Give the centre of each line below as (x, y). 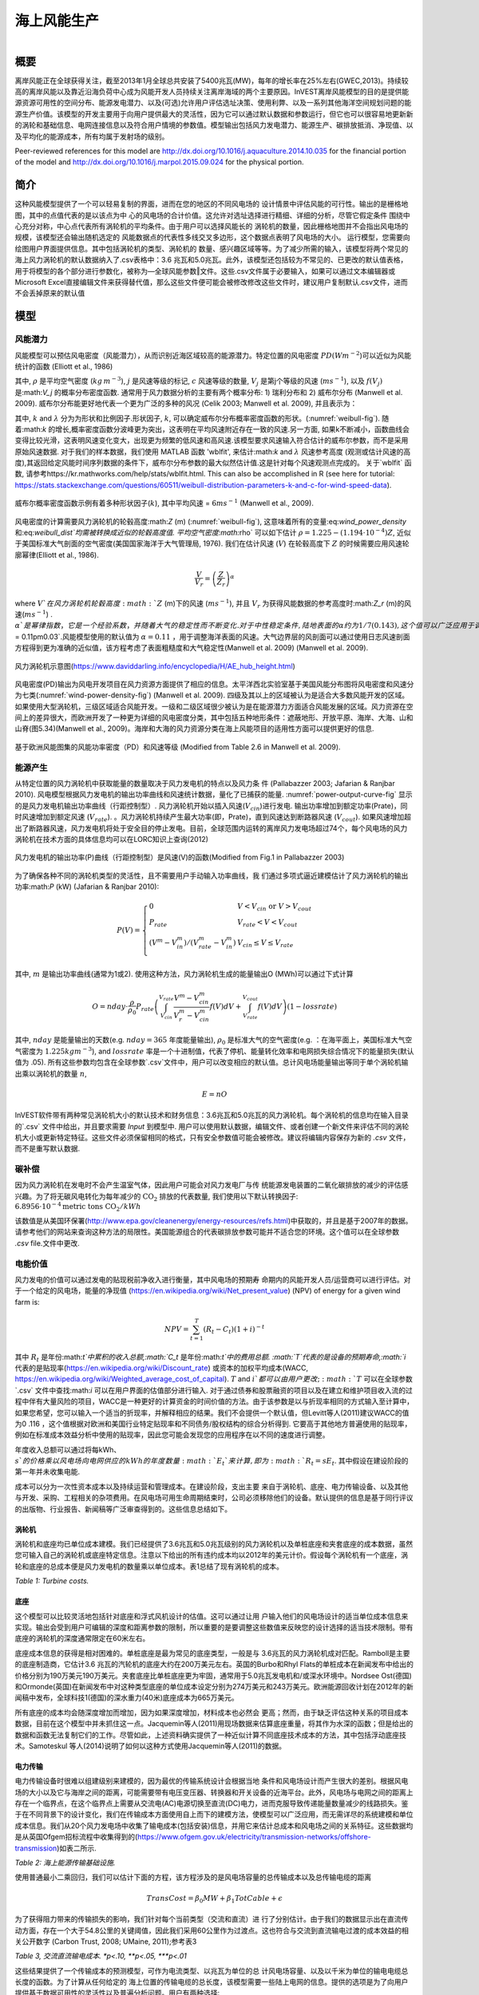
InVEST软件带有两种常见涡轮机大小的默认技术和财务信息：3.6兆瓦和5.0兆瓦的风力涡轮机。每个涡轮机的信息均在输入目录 (212, 1115)
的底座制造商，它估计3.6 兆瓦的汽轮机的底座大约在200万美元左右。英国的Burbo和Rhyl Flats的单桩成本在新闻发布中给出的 (214, 1665)
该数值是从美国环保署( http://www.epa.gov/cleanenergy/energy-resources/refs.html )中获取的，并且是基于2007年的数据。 (214, 1220)
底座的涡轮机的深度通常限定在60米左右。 (82, 1638)
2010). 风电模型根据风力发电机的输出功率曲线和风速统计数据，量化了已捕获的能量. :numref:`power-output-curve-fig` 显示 (214, 795)
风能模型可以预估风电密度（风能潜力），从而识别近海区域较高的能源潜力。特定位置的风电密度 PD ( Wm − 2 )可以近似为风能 (213, 355)
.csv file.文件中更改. (47, 1243)
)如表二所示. (77, 1848)
